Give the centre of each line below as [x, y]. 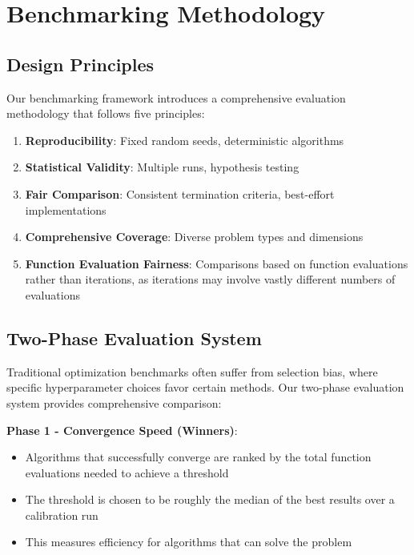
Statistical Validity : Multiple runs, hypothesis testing [162, 167]
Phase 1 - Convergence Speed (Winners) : [122, 430]
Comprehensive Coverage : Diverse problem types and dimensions [194, 237]
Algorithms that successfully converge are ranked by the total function [198, 457]
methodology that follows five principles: [106, 113]
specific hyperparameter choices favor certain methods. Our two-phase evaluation [205, 387]
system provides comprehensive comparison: [114, 402]
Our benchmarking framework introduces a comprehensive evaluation [176, 97]
